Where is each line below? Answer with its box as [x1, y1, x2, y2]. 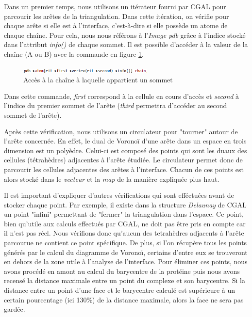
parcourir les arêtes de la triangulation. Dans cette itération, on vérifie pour [4, 11, 229, 21]
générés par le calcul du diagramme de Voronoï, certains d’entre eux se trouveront [4, 247, 248, 257]
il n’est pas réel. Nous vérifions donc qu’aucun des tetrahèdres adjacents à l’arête [4, 228, 244, 238]
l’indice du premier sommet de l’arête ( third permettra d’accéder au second [4, 100, 227, 111]
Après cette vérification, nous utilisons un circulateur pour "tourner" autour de [4, 126, 238, 136]
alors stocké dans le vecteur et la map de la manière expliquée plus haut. [4, 174, 219, 184]
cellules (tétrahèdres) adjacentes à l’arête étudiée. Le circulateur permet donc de [4, 155, 243, 165]
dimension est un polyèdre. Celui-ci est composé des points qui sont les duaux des [4, 145, 247, 155]
